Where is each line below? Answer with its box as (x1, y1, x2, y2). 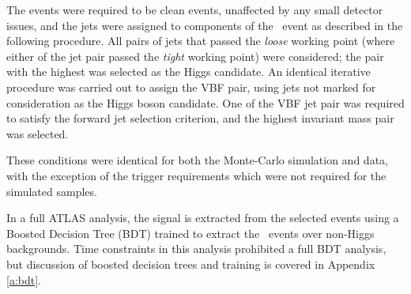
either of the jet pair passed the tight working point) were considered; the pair (6, 47, 384, 64)
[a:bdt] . (6, 271, 41, 288)
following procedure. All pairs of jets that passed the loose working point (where (6, 32, 395, 49)
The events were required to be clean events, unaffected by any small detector (6, 2, 383, 17)
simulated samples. (6, 183, 97, 199)
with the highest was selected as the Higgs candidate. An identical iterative (6, 63, 371, 80)
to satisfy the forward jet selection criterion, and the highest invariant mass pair (6, 110, 394, 126)
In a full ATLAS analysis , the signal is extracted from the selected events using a (6, 209, 399, 226)
